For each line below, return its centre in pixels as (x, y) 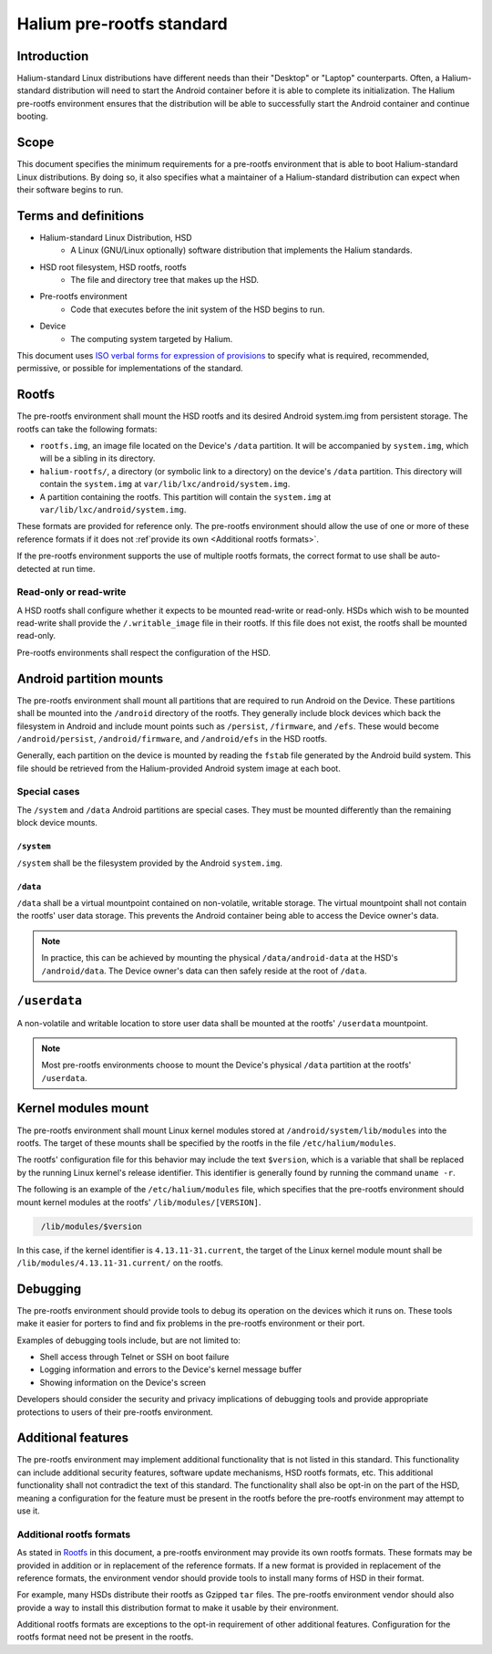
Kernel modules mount (83, 1108)
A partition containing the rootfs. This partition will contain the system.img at (185, 496)
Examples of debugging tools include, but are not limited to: (129, 1340)
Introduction (53, 56)
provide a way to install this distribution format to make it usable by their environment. (178, 1607)
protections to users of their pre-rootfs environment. (115, 1412)
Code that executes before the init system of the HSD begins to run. (198, 309)
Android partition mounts (90, 678)
